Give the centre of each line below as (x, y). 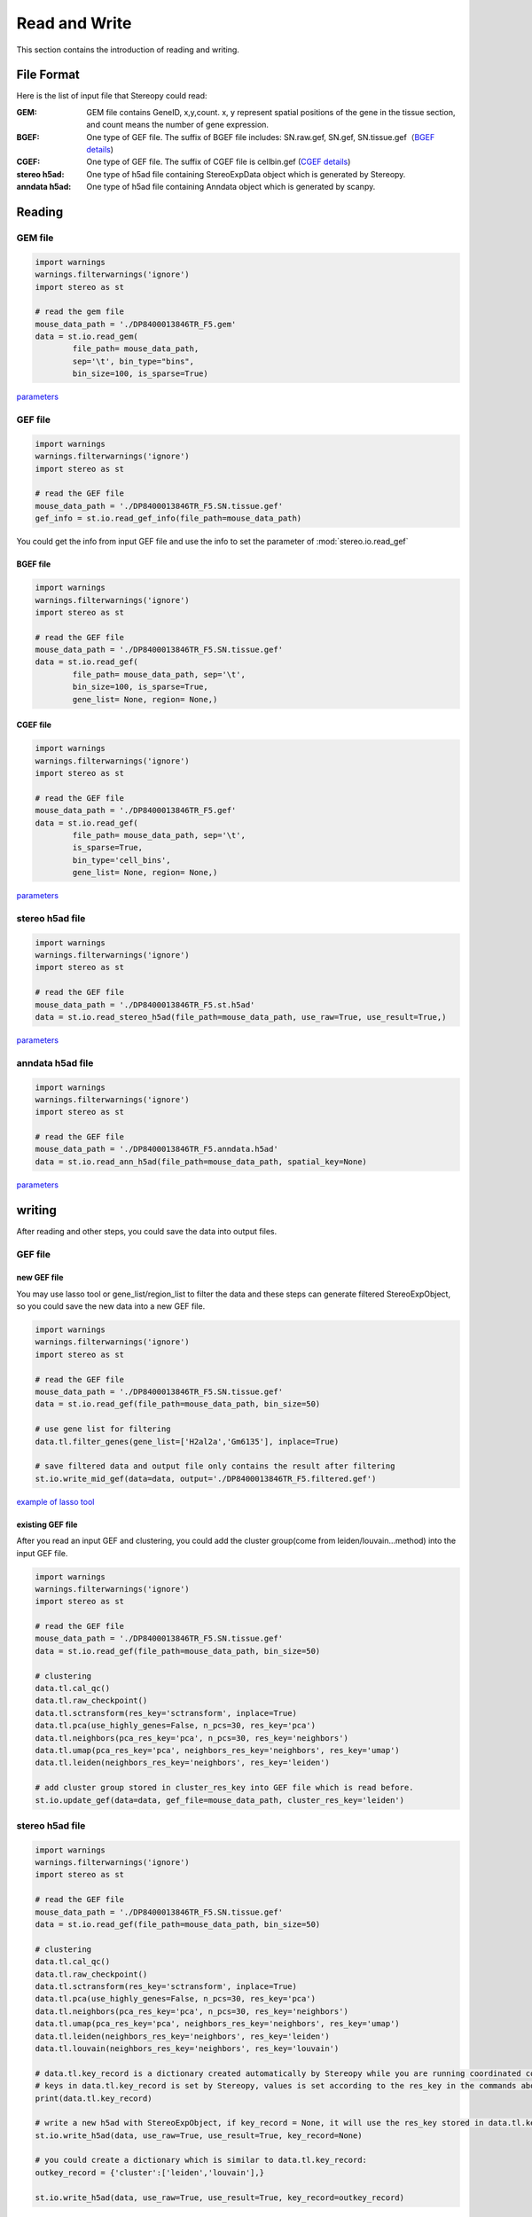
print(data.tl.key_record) (94, 2098)
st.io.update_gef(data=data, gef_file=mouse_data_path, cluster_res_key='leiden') (220, 1800)
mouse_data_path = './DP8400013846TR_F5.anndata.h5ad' (156, 1149)
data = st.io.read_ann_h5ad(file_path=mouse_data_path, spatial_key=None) (201, 1161)
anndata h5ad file (55, 1062)
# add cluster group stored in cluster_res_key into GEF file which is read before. (224, 1788)
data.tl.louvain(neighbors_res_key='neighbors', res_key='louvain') (187, 2048)
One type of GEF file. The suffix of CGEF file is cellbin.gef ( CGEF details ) (219, 162)
